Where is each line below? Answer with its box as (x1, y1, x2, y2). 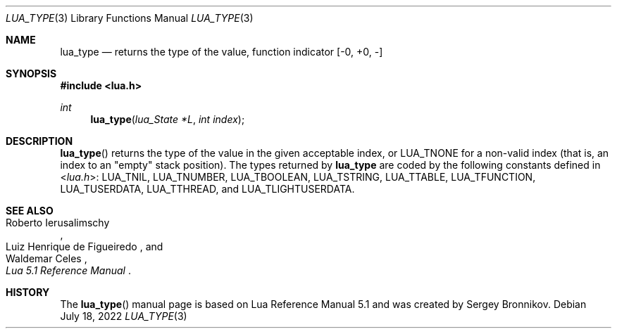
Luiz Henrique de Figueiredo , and (6, 240, 163, 252)
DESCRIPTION (6, 135, 73, 147)
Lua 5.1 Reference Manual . (6, 264, 131, 276)
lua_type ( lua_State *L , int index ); (90, 113, 245, 125)
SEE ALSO (6, 205, 54, 217)
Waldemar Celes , (6, 252, 87, 264)
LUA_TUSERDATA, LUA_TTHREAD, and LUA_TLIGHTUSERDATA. (60, 183, 355, 195)
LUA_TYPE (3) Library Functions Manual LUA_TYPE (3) (6, 12, 254, 24)
